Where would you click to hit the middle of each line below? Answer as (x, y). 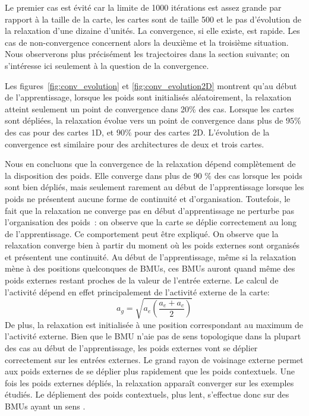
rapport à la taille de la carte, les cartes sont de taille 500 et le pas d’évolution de (153, 19)
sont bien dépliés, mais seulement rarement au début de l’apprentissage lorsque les (154, 187)
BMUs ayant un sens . (45, 406)
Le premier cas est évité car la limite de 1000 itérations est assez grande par (143, 7)
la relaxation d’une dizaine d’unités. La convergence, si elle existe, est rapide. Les (152, 31)
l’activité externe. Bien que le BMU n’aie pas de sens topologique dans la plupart (153, 336)
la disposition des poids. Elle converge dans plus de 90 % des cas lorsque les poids (154, 175)
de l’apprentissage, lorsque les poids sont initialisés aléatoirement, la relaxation (148, 97)
